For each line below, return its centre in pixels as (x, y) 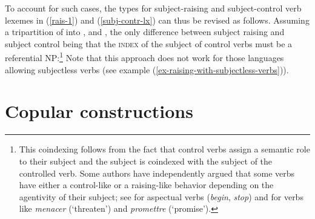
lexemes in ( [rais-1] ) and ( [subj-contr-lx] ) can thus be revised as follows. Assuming (157, 20)
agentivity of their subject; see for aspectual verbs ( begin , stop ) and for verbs (161, 196)
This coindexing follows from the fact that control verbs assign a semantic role (164, 149)
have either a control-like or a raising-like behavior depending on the (146, 185)
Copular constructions (99, 111)
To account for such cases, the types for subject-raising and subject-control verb (153, 8)
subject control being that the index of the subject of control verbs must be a (149, 43)
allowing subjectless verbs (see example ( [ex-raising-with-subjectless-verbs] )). (147, 69)
